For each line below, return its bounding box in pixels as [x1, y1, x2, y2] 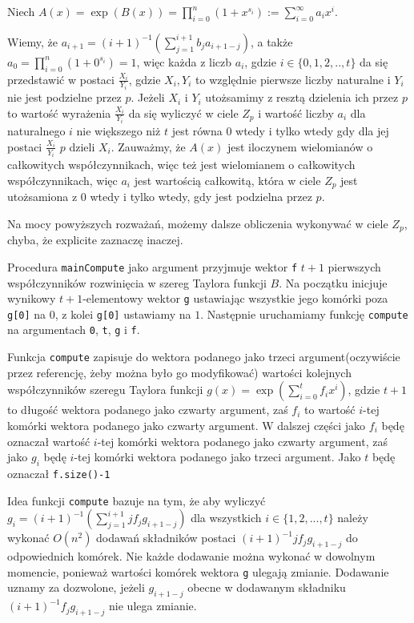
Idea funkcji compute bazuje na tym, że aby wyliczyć [7, 492, 266, 508]
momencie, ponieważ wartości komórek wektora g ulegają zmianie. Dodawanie [7, 563, 389, 580]
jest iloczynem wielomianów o [227, 138, 373, 155]
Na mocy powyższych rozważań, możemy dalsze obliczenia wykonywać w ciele [7, 215, 388, 231]
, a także [250, 33, 293, 50]
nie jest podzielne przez [7, 89, 122, 106]
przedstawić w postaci [7, 70, 115, 87]
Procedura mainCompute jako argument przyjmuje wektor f [7, 258, 298, 275]
